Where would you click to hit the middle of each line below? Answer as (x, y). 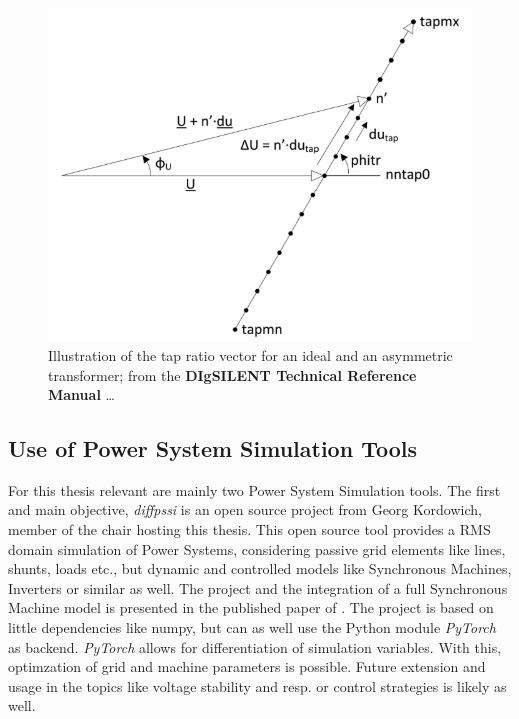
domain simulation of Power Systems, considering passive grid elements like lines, (257, 548)
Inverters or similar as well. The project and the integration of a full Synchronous (258, 587)
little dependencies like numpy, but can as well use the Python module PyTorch (252, 627)
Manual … (81, 394)
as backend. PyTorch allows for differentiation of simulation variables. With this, (255, 646)
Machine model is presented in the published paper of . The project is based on (251, 607)
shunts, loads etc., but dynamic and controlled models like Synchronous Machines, (260, 568)
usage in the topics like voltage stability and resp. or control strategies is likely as (257, 685)
